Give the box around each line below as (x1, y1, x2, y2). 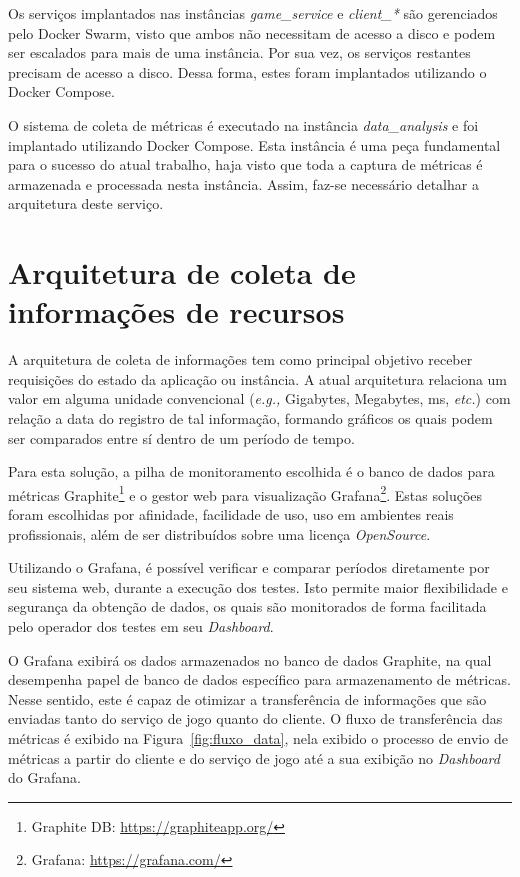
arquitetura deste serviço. (8, 193, 164, 214)
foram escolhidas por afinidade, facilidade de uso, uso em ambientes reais (8, 504, 454, 525)
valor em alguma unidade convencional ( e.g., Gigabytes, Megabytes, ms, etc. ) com (8, 388, 511, 409)
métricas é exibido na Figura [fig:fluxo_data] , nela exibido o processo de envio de (8, 728, 508, 748)
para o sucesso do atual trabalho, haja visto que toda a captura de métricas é (8, 154, 483, 175)
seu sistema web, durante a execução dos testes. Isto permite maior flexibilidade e (8, 576, 508, 597)
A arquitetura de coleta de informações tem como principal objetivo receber (8, 349, 473, 370)
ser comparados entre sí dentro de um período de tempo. (8, 427, 355, 448)
